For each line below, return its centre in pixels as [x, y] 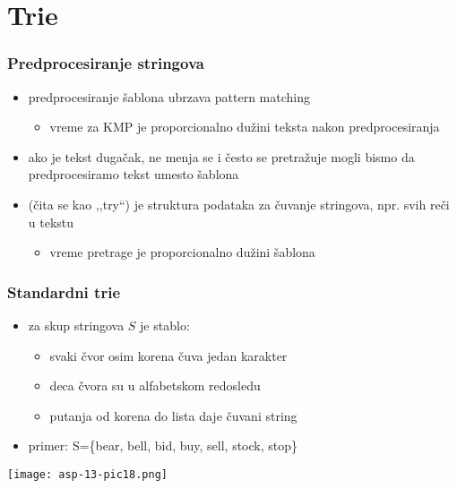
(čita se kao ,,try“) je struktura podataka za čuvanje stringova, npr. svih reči [239, 204]
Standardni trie [64, 291]
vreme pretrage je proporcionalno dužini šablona [182, 252]
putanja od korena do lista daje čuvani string [173, 415]
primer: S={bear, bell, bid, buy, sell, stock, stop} [163, 445]
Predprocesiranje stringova [106, 63]
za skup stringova [76, 325]
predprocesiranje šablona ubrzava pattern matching [169, 96]
